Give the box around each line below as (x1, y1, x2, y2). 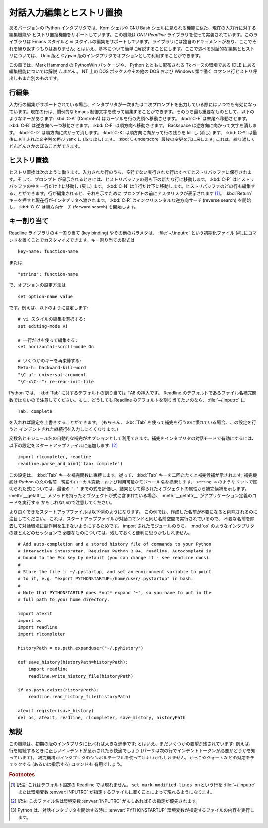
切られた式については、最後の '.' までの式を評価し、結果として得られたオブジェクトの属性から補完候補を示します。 (9, 485, 249, 491)
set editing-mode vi (18, 323, 68, 329)
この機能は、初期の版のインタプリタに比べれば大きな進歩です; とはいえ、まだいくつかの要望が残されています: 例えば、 (9, 741, 253, 747)
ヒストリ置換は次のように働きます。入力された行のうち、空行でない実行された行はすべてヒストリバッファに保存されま (9, 169, 252, 175)
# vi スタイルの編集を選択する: (18, 316, 86, 322)
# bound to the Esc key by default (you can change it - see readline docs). (18, 555, 212, 561)
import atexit (18, 611, 52, 617)
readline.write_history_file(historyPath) (28, 673, 134, 679)
